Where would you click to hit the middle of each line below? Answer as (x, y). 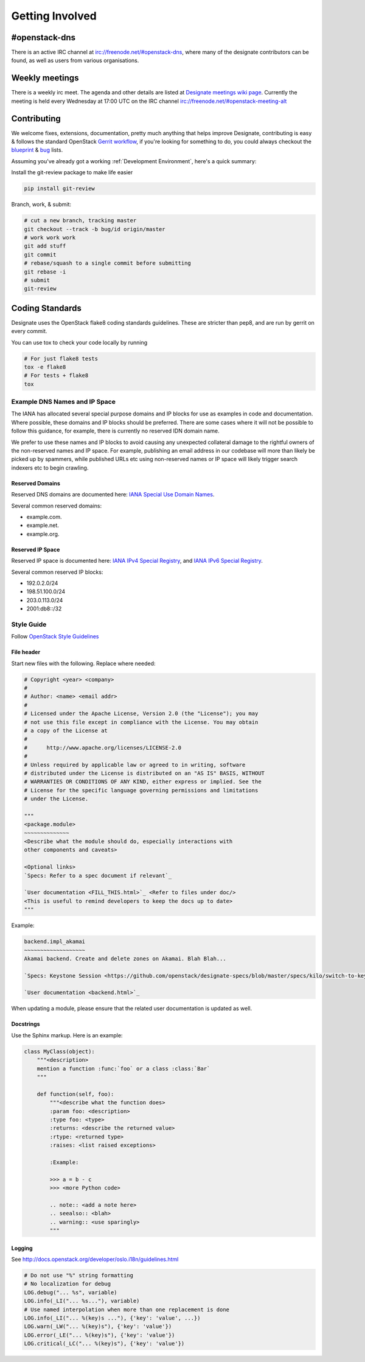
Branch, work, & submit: (41, 205)
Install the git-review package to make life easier (72, 172)
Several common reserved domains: (57, 506)
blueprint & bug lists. (37, 150)
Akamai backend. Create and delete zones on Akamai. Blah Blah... (125, 958)
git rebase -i (45, 272)
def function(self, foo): (75, 1094)
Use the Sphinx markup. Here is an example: (67, 1035)
